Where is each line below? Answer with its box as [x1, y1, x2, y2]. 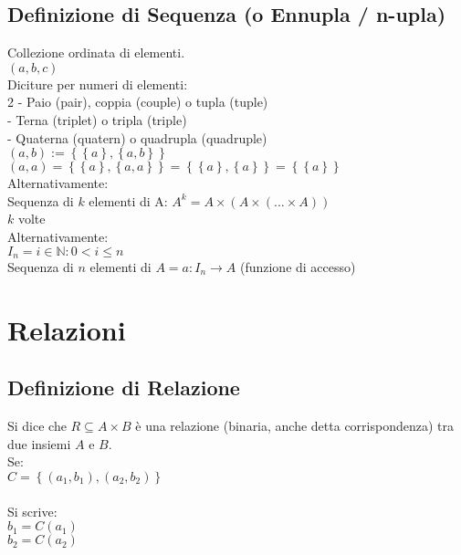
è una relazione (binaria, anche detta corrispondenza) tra [135, 416, 454, 435]
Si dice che [7, 416, 67, 435]
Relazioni [7, 310, 126, 348]
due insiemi [7, 434, 71, 453]
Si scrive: [7, 501, 58, 520]
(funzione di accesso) [239, 257, 356, 276]
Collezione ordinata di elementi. [7, 43, 185, 62]
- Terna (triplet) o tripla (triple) [7, 110, 187, 129]
